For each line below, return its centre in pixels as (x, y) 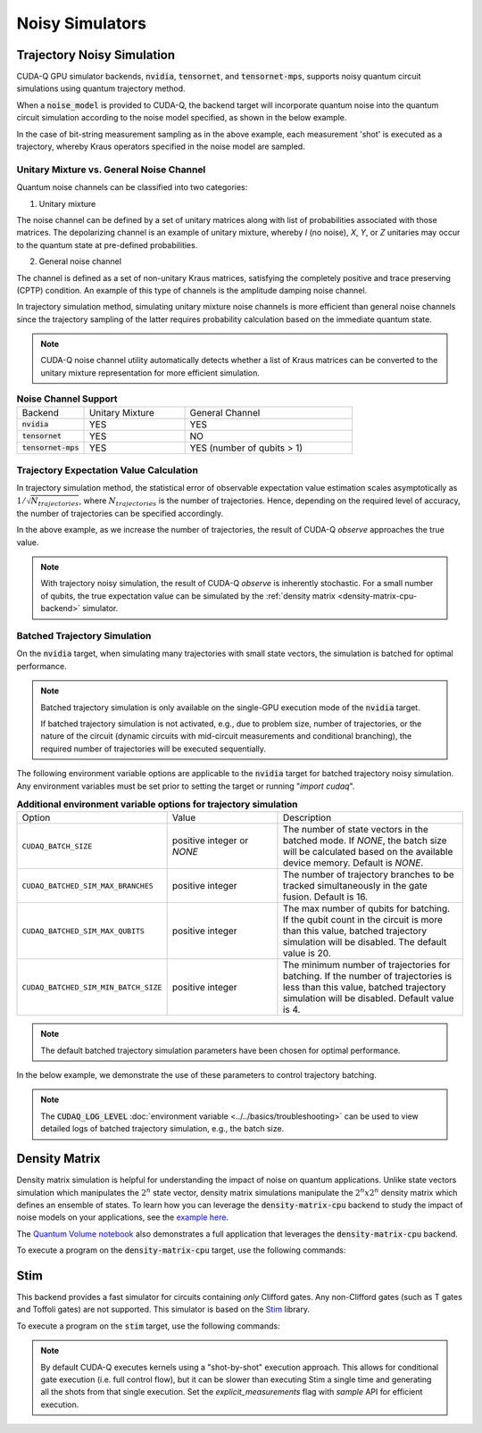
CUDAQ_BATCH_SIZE (57, 846)
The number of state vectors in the (355, 830)
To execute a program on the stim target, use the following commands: (148, 1326)
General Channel (225, 412)
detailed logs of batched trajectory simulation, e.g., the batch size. (162, 1129)
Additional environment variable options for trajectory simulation (157, 805)
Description (307, 818)
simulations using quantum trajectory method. (101, 88)
